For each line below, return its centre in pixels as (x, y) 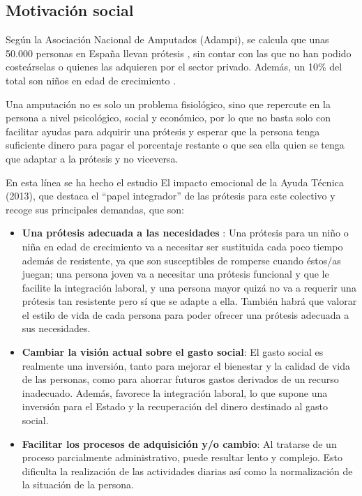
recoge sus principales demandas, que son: (95, 209)
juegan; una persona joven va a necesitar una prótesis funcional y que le (175, 274)
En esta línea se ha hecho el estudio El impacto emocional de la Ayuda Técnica (175, 182)
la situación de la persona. (78, 484)
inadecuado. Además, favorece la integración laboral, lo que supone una (175, 392)
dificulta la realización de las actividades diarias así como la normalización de (187, 471)
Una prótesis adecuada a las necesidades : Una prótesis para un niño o (185, 233)
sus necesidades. (56, 328)
